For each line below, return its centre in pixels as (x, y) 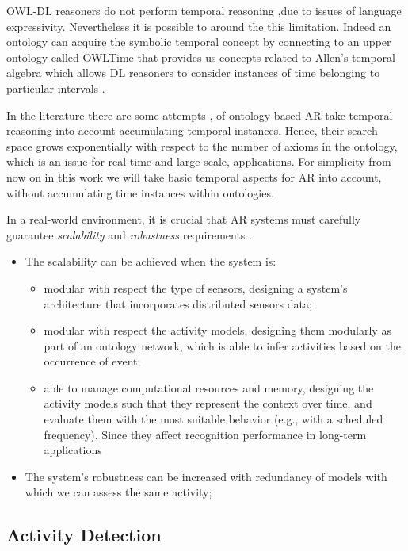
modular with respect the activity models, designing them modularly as (217, 330)
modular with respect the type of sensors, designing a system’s (196, 287)
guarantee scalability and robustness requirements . (129, 234)
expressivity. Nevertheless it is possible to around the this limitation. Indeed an (199, 26)
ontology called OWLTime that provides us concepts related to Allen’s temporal (201, 57)
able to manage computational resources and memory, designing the (209, 387)
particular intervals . (56, 88)
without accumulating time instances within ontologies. (140, 192)
